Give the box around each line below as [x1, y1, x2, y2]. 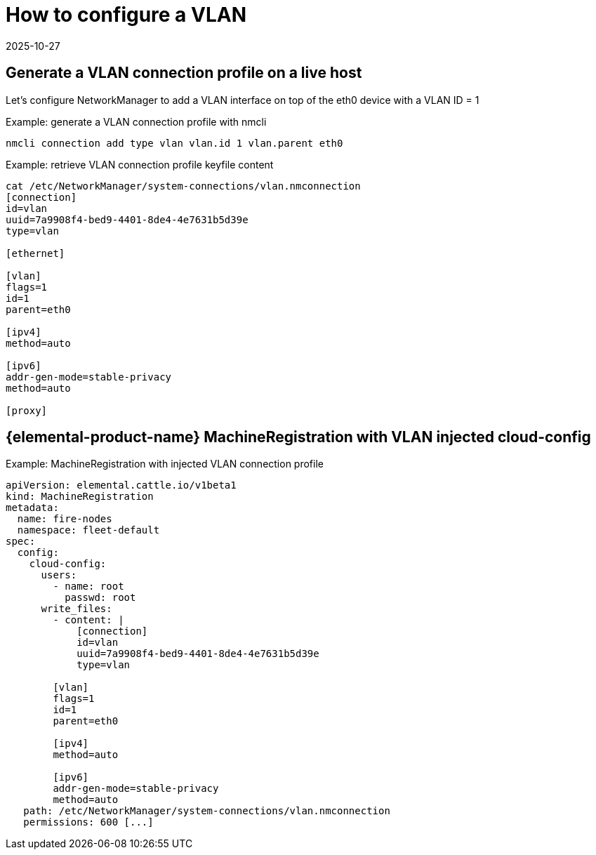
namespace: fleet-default [17, 524, 160, 536]
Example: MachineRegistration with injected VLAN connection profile [6, 458, 324, 470]
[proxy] [6, 404, 48, 416]
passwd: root [65, 592, 136, 604]
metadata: [6, 502, 59, 514]
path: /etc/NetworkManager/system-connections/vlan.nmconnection [23, 805, 390, 817]
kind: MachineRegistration [6, 491, 154, 503]
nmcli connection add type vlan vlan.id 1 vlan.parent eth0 [6, 137, 343, 149]
